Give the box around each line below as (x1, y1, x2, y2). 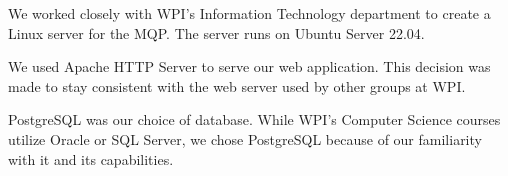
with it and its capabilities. (8, 148, 174, 169)
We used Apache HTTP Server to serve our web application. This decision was (8, 56, 491, 77)
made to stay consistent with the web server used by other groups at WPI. (8, 75, 466, 96)
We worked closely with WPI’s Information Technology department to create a (8, 3, 491, 23)
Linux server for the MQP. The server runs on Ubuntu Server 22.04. (8, 22, 425, 43)
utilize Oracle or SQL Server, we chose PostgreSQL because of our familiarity (8, 128, 482, 149)
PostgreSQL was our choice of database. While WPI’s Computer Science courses (8, 109, 501, 130)
